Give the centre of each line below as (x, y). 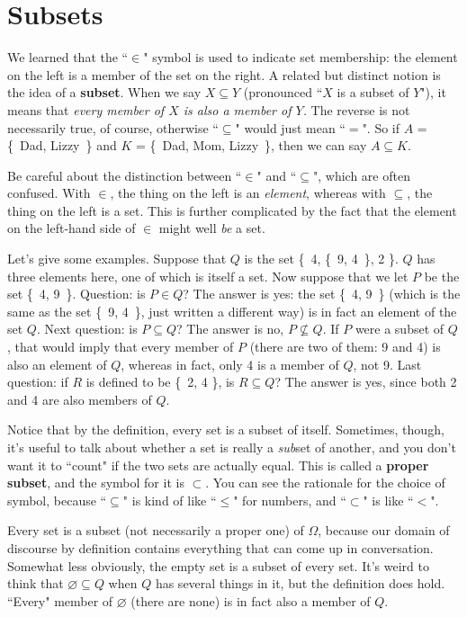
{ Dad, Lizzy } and (62, 145)
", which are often (361, 175)
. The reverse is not (356, 109)
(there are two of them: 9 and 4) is (345, 347)
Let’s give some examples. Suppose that (117, 259)
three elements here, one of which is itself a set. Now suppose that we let (208, 276)
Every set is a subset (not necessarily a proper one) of (156, 530)
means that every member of (86, 109)
